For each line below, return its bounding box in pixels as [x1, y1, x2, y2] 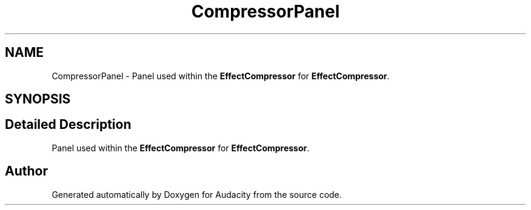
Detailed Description [5, 117, 132, 133]
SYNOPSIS [5, 91, 71, 107]
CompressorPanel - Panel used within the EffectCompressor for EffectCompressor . [52, 70, 390, 81]
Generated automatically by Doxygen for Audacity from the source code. [52, 189, 342, 200]
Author [5, 163, 48, 179]
